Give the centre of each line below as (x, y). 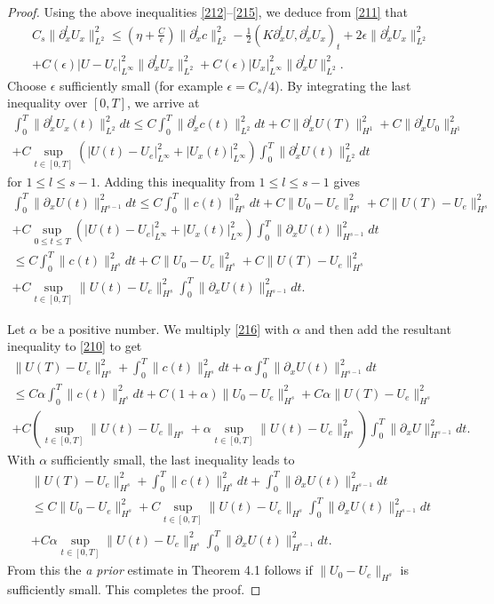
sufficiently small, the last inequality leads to (173, 459)
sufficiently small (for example (141, 85)
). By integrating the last (343, 85)
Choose (27, 85)
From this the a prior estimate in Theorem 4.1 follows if (160, 570)
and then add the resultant (378, 328)
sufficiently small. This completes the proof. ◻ (134, 588)
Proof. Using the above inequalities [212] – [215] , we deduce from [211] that (207, 12)
